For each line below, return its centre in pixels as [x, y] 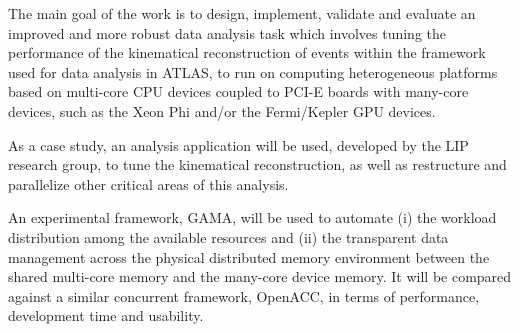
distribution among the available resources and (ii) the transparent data [228, 236]
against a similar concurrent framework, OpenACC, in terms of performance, [244, 295]
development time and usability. [106, 315]
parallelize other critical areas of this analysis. [148, 183]
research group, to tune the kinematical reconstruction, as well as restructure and [257, 164]
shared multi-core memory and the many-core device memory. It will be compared [260, 276]
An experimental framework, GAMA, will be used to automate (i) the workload [252, 217]
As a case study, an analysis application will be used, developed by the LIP [238, 144]
